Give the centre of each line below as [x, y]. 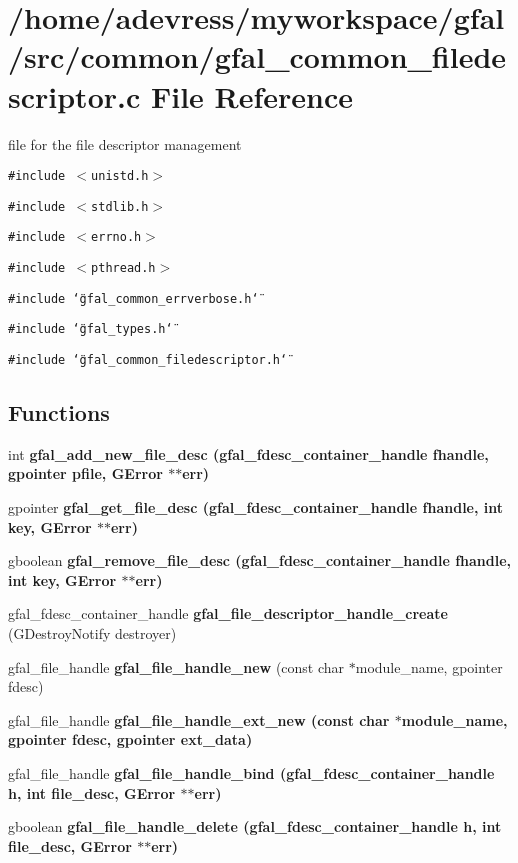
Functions [59, 412]
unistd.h [120, 176]
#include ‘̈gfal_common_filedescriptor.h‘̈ [148, 360]
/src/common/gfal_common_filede [257, 56]
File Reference [252, 95]
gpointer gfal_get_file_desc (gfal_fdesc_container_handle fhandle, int [256, 507]
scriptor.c [74, 95]
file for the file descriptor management [125, 143]
